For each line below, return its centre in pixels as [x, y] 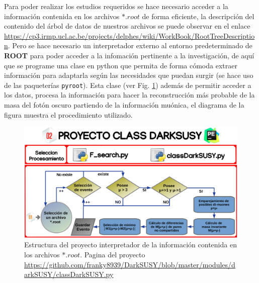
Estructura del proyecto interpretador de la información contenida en [131, 245]
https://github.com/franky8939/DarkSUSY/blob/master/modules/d [130, 264]
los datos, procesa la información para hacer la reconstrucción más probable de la [129, 95]
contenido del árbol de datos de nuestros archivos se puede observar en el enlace [127, 26]
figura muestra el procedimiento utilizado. [68, 114]
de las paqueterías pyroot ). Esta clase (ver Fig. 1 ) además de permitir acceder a [128, 85]
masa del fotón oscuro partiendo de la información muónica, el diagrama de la [124, 105]
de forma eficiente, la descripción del [198, 16]
